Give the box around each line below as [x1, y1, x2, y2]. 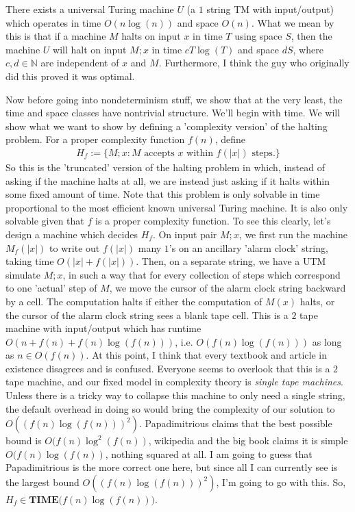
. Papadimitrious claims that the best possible [138, 416, 332, 431]
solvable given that [5, 214, 84, 228]
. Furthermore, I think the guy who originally [158, 55, 350, 70]
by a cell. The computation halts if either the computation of [5, 294, 262, 308]
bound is [5, 433, 42, 448]
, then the [291, 29, 332, 43]
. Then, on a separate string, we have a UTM [136, 254, 326, 268]
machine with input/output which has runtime [5, 321, 201, 335]
